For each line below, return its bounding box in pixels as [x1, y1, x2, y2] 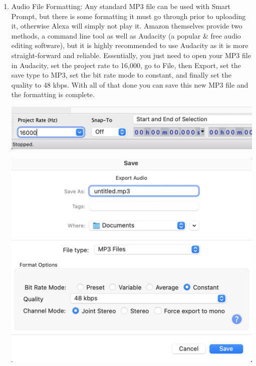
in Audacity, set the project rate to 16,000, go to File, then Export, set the [11, 60, 241, 70]
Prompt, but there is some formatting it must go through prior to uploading [11, 11, 246, 21]
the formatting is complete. [11, 89, 95, 100]
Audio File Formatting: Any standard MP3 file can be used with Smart [11, 1, 231, 11]
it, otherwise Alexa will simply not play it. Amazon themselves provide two [11, 21, 242, 31]
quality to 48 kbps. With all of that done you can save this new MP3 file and [11, 79, 248, 90]
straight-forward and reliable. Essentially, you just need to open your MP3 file [11, 50, 251, 60]
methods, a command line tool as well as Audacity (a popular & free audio [11, 30, 241, 41]
